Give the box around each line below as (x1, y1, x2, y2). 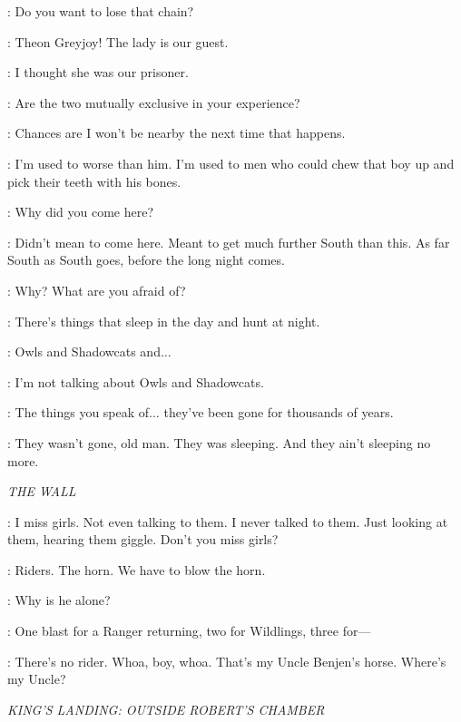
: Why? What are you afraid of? (7, 280, 186, 299)
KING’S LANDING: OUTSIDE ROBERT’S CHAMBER (7, 699, 325, 718)
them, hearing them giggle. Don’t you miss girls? (7, 530, 279, 549)
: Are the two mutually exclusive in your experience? (7, 93, 300, 112)
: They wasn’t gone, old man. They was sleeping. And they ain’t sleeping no (7, 433, 431, 452)
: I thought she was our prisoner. (7, 63, 189, 82)
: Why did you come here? (7, 202, 154, 221)
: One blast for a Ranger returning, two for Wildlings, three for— (7, 621, 371, 640)
